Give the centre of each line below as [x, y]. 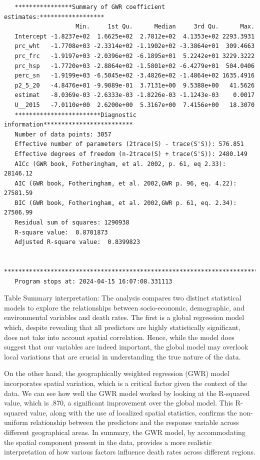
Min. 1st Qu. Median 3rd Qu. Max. [165, 27]
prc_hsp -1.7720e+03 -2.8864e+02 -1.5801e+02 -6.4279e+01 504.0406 [135, 66]
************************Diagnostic [75, 115]
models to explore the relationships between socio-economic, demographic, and [124, 307]
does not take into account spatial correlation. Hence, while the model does [119, 337]
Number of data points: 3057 [63, 134]
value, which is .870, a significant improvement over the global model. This [119, 403]
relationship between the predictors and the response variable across [134, 422]
